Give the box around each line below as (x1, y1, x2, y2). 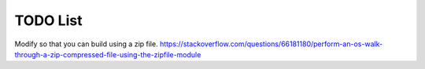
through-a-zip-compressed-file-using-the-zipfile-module (14, 49, 201, 59)
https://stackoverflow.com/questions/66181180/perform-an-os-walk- (159, 39, 383, 49)
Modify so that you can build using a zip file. (14, 39, 158, 49)
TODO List (14, 12, 83, 29)
